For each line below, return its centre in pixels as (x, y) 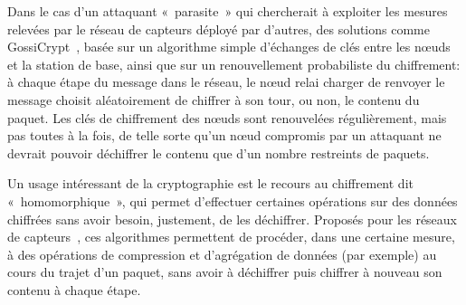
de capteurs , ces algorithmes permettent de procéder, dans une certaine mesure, (231, 237)
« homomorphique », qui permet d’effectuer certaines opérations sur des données (233, 200)
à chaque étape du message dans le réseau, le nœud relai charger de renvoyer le (226, 82)
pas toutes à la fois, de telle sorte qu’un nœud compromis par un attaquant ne (224, 135)
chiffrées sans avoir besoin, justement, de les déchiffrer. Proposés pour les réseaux (233, 219)
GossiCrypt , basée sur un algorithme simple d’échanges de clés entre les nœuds (229, 47)
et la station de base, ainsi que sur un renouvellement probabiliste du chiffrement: (234, 64)
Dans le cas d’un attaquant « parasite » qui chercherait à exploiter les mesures (228, 11)
